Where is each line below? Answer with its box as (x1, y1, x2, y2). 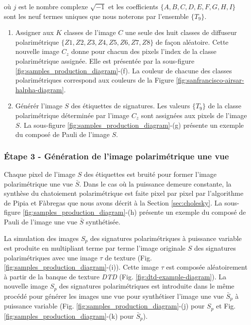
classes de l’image (64, 27, 116, 37)
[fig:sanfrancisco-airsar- (176, 75, 244, 85)
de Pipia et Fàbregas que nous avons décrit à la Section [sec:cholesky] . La (4, 197, 222, 207)
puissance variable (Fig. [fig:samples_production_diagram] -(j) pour (4, 301, 205, 311)
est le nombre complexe (18, 1, 88, 11)
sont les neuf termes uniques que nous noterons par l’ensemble (4, 11, 189, 21)
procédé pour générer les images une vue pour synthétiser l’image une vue (4, 291, 224, 301)
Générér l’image (15, 101, 63, 111)
